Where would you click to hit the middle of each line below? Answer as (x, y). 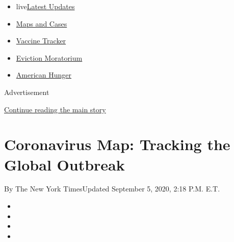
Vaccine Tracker (41, 41)
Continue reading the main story (55, 109)
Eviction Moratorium (49, 57)
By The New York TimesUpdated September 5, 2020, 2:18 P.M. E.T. (112, 189)
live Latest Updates (45, 6)
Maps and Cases (42, 23)
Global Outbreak (64, 164)
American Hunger (44, 75)
